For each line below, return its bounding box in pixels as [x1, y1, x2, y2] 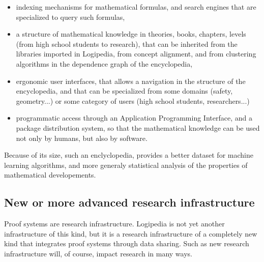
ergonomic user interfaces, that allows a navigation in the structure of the [16, 75, 246, 86]
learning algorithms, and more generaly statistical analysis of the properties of [4, 159, 248, 170]
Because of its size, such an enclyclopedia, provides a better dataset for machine [4, 150, 253, 160]
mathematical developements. [4, 169, 96, 180]
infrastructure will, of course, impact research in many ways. [4, 248, 192, 258]
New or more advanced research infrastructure [4, 194, 255, 210]
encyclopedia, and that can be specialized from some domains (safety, [16, 85, 233, 96]
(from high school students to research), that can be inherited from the [16, 38, 238, 49]
